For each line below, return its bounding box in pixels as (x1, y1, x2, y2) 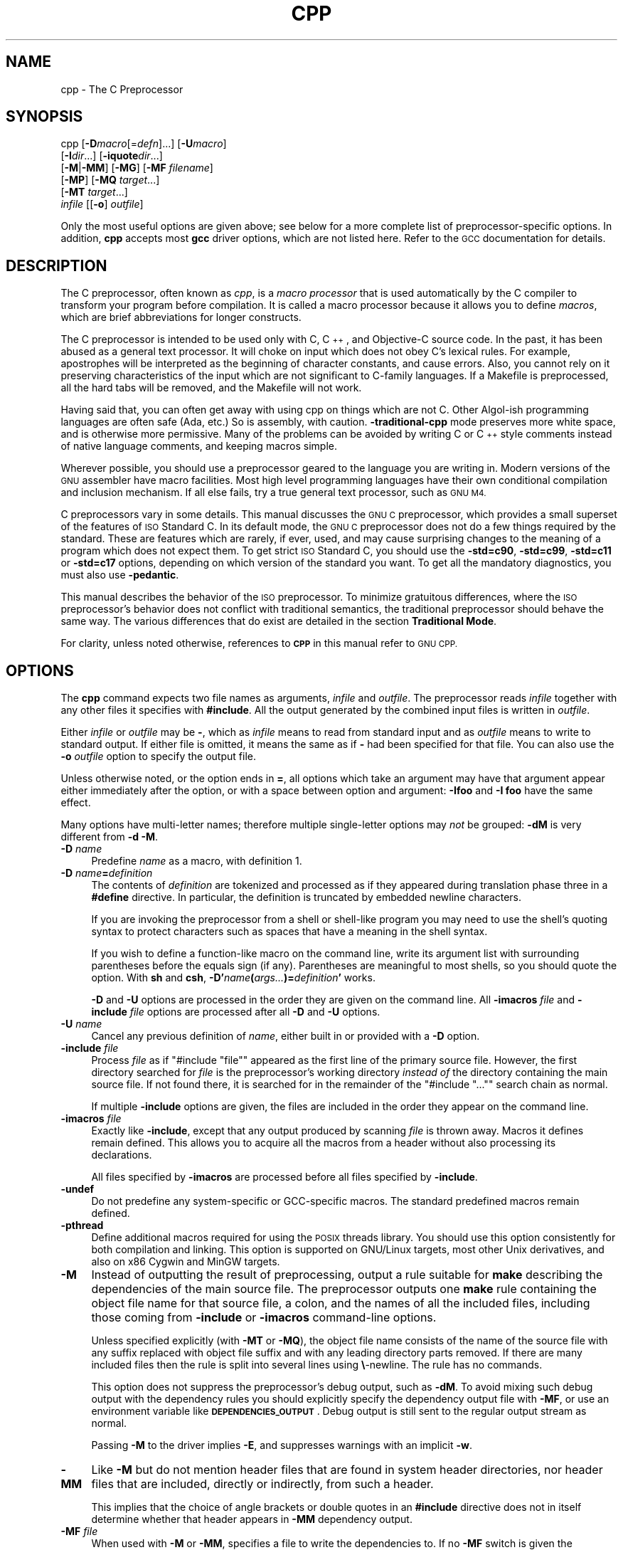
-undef (60, 1183, 95, 1196)
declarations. (91, 1149, 152, 1161)
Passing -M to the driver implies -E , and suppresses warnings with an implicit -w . (91, 1439, 473, 1452)
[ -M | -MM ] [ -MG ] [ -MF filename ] (60, 162, 213, 174)
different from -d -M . (60, 831, 159, 843)
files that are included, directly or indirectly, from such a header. (91, 1477, 434, 1492)
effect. (60, 796, 91, 809)
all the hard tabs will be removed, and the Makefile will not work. (60, 381, 362, 394)
